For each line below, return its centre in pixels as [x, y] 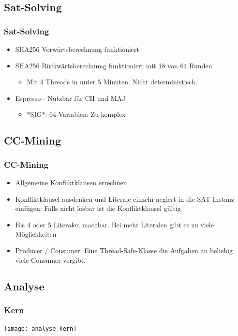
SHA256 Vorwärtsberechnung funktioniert [77, 49]
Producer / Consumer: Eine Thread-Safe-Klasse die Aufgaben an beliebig [124, 250]
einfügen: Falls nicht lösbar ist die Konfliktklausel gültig [98, 208]
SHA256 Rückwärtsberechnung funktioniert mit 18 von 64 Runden [114, 65]
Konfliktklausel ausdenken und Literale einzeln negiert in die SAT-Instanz [125, 199]
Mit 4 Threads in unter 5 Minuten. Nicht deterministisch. [112, 82]
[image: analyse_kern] [40, 329]
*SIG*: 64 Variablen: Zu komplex [76, 114]
